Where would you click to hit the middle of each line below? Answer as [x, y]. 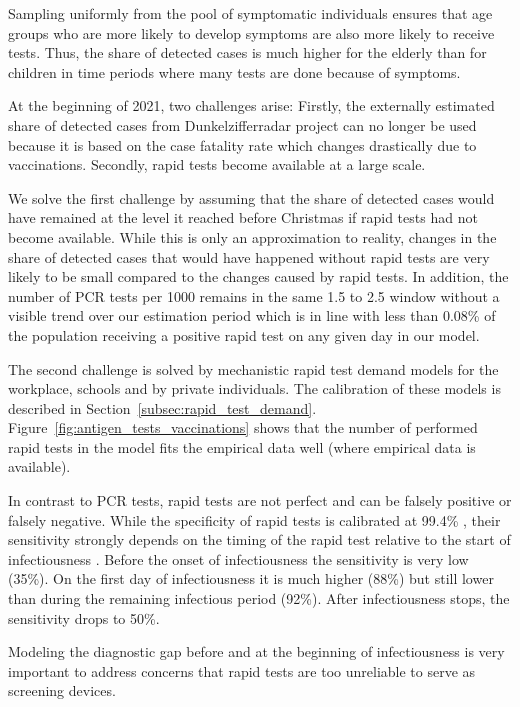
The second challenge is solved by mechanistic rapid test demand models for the [253, 368]
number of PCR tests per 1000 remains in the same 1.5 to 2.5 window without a [254, 295]
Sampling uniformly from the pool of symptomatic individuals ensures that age [250, 13]
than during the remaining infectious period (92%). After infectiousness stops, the [259, 598]
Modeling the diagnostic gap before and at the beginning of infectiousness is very [256, 651]
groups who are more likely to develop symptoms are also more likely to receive [251, 32]
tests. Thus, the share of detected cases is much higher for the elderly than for [247, 52]
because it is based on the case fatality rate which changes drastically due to [242, 144]
